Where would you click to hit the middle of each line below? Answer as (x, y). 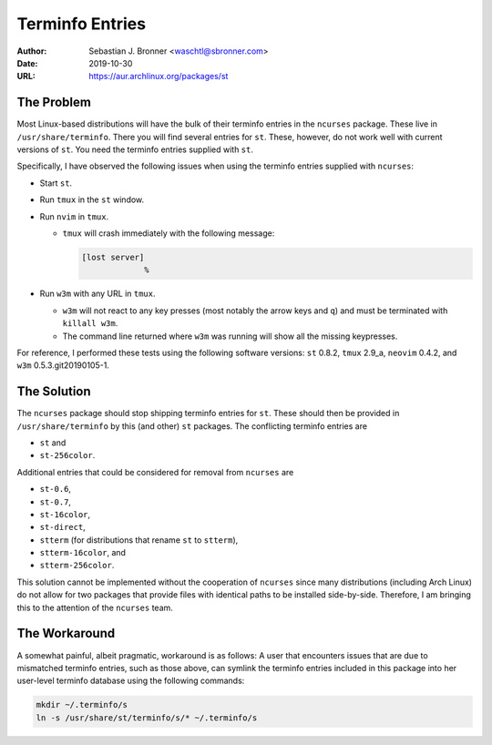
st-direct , (62, 527)
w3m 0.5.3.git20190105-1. (63, 365)
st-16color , (65, 514)
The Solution (54, 392)
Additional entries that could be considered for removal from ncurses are (155, 472)
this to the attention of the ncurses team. (95, 607)
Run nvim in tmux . (74, 216)
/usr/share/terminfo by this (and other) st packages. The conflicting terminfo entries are (192, 426)
